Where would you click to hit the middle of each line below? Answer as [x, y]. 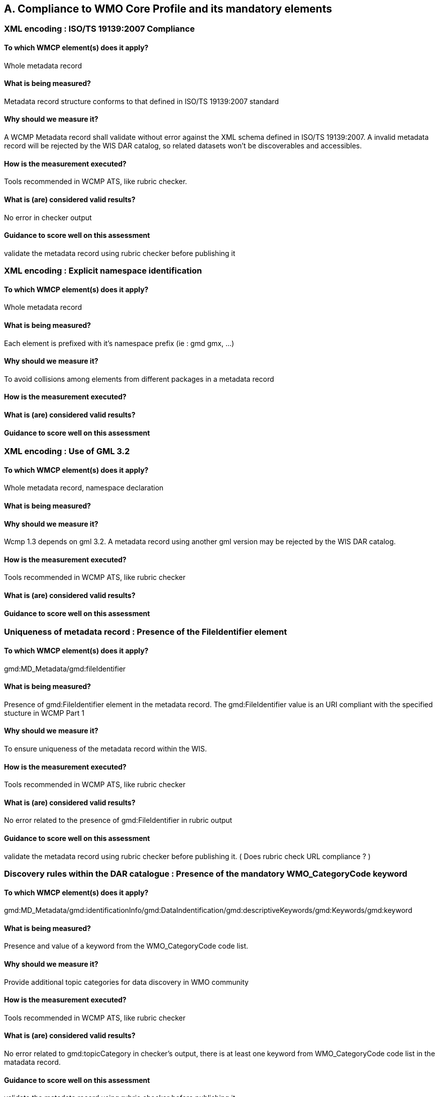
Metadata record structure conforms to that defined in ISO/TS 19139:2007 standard [141, 101]
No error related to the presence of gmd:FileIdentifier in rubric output [118, 820]
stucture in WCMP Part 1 [44, 713]
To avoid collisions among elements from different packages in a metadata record [139, 379]
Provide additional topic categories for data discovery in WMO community [126, 982]
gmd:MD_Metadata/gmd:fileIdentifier [65, 668]
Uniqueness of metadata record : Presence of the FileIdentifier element [146, 632]
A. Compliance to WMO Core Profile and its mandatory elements [168, 9]
